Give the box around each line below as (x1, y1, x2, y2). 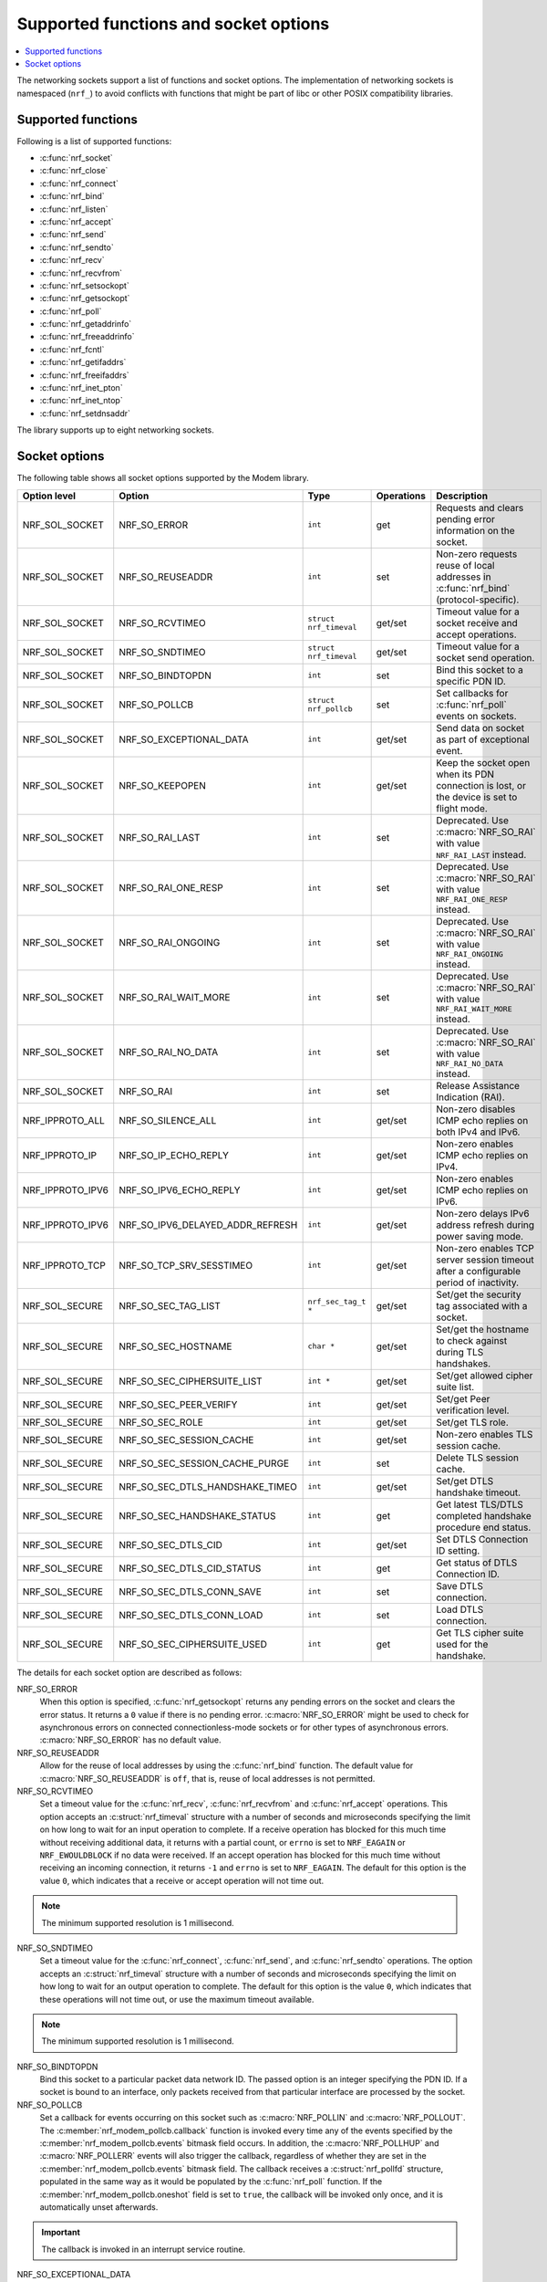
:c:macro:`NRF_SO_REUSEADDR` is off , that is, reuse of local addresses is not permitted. (39, 1773, 376, 1784)
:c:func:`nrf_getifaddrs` (39, 357, 127, 368)
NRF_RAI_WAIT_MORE (436, 1004, 512, 1013)
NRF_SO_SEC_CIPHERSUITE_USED (119, 1638, 268, 1650)
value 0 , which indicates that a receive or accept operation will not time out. (39, 1875, 325, 1886)
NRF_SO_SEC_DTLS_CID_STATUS (119, 1562, 262, 1575)
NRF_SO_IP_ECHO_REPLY (119, 1148, 230, 1161)
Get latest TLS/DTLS (436, 1498, 524, 1511)
